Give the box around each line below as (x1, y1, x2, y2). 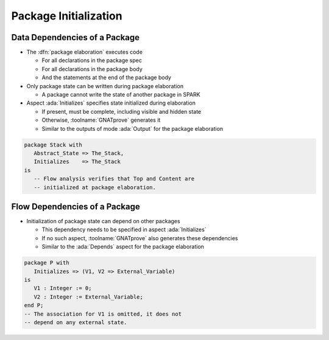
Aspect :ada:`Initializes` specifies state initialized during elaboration (26, 99, 196, 106)
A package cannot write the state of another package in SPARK (41, 91, 200, 99)
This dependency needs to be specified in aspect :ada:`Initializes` (41, 226, 207, 234)
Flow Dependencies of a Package (11, 201, 140, 212)
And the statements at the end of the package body (41, 74, 172, 82)
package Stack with (24, 141, 82, 148)
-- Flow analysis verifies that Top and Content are (34, 175, 195, 182)
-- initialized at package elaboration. (34, 184, 157, 191)
